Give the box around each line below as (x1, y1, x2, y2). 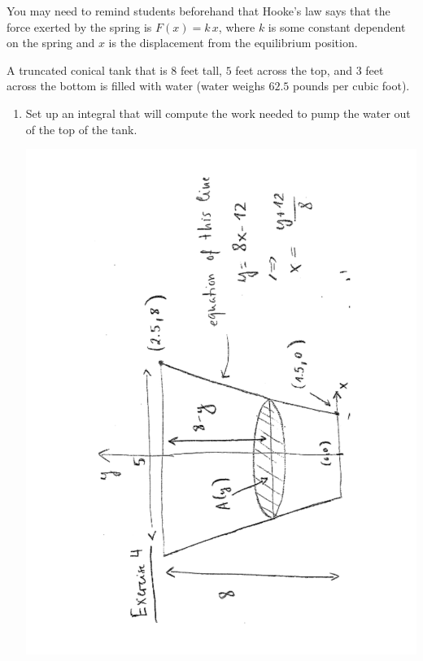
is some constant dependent (268, 18, 406, 35)
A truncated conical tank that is (7, 61, 168, 78)
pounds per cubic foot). (292, 77, 410, 94)
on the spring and (7, 34, 95, 51)
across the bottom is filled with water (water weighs (7, 77, 265, 94)
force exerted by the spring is (7, 18, 152, 35)
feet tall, (181, 61, 222, 78)
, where (218, 18, 255, 35)
